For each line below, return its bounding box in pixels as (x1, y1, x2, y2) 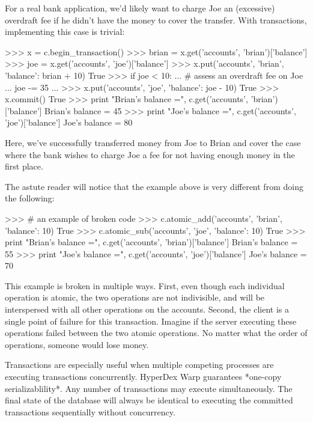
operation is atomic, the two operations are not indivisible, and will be (5, 291, 265, 304)
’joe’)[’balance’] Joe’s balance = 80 (5, 116, 133, 129)
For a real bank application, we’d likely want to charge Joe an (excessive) (5, 2, 275, 14)
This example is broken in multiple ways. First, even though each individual (5, 279, 285, 292)
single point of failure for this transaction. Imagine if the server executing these (5, 314, 297, 327)
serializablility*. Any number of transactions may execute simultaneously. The (5, 382, 293, 394)
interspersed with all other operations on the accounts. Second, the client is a (5, 303, 290, 316)
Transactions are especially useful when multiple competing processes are (5, 358, 274, 371)
